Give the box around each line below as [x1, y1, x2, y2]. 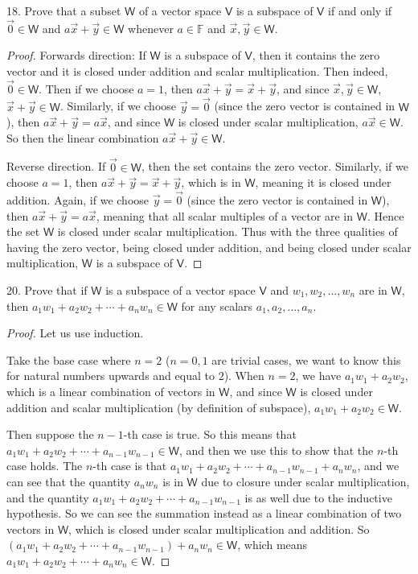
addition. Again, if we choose [6, 192, 150, 209]
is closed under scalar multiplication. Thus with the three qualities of [57, 223, 398, 240]
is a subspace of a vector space [105, 282, 256, 298]
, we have [295, 367, 342, 384]
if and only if [328, 2, 392, 19]
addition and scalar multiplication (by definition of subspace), [6, 398, 311, 415]
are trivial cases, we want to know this [211, 351, 401, 368]
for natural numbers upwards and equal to [6, 367, 215, 384]
